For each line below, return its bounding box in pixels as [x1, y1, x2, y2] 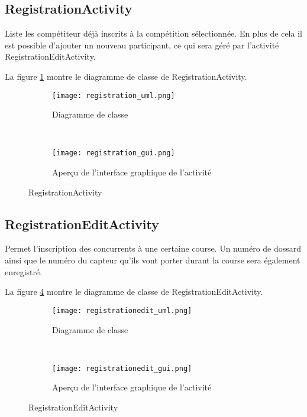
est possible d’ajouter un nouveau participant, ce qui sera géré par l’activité [5, 38, 279, 51]
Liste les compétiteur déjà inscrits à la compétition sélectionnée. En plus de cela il [5, 27, 302, 40]
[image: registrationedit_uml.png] [52, 306, 192, 315]
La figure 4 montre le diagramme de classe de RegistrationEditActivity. [5, 285, 263, 298]
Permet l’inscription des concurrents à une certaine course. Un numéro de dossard [5, 242, 302, 255]
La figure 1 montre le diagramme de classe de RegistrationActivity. [5, 70, 247, 82]
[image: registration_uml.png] [52, 91, 175, 100]
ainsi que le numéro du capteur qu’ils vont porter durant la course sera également [5, 254, 300, 266]
